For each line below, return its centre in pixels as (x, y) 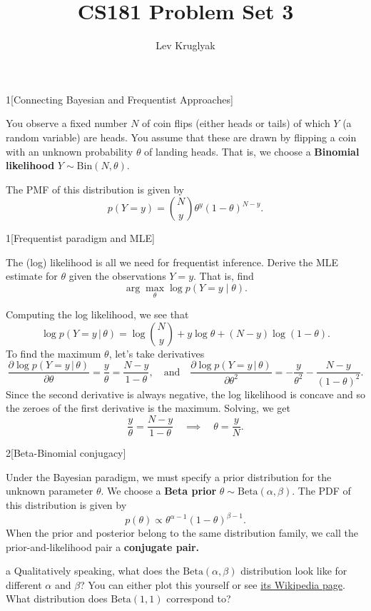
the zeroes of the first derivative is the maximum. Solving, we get (148, 408)
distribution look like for (294, 571)
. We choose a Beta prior (159, 491)
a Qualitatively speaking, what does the (93, 571)
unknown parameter (50, 491)
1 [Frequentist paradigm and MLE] (80, 238)
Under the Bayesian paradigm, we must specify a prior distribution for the (169, 476)
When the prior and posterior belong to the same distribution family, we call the (182, 532)
